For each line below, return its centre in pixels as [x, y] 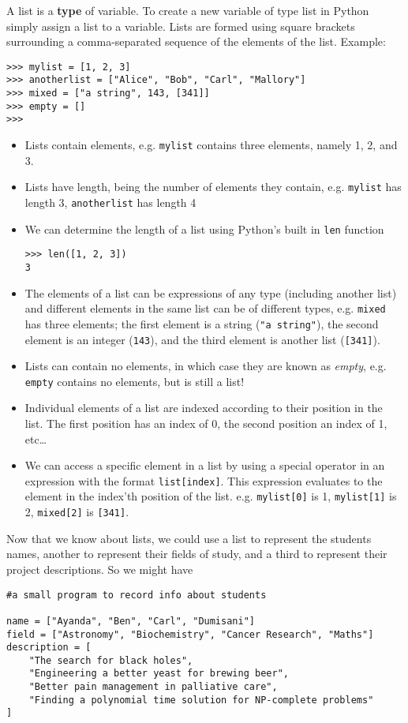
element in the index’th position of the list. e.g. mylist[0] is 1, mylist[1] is [211, 496]
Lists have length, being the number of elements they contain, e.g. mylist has [213, 187]
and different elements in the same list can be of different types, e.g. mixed [205, 308]
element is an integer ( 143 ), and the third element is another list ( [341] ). [202, 339]
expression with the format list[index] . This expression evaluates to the [204, 480]
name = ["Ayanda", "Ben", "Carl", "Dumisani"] [131, 621]
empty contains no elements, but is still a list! [135, 381]
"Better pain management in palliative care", [153, 687]
